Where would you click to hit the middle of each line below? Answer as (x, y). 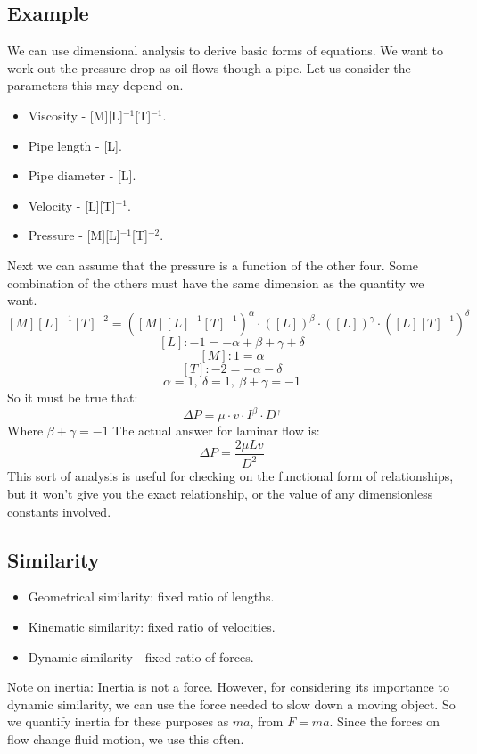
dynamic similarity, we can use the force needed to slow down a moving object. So (231, 704)
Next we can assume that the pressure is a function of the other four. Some (213, 265)
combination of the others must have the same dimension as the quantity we (216, 282)
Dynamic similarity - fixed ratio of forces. (141, 656)
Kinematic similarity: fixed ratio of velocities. (152, 626)
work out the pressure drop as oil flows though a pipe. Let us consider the (209, 67)
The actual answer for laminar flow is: (216, 431)
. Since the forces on (384, 721)
